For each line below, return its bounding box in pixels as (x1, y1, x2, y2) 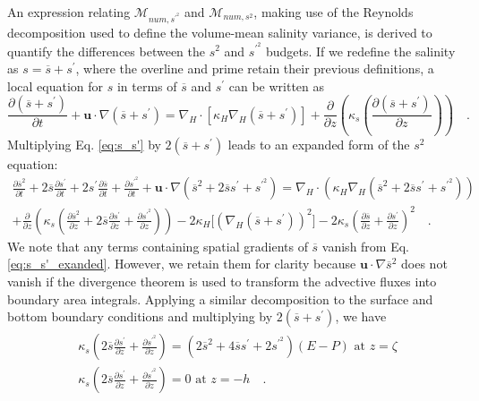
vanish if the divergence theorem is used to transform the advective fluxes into (7, 271, 437, 290)
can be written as (228, 76, 325, 95)
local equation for (7, 76, 104, 95)
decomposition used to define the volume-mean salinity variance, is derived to (7, 23, 432, 42)
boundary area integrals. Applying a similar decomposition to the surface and (7, 289, 433, 308)
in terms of (116, 76, 177, 95)
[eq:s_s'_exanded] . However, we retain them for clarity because (7, 254, 356, 273)
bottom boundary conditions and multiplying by (7, 307, 273, 326)
